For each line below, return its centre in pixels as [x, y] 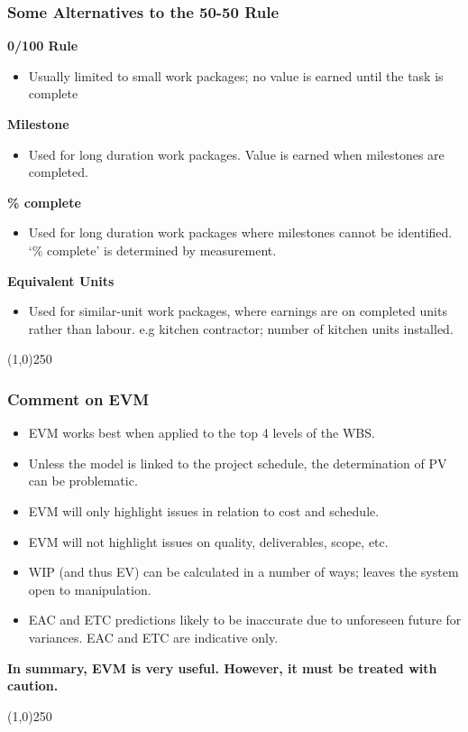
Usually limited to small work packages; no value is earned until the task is [236, 75]
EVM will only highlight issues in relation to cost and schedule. [204, 510]
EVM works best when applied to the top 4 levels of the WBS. [202, 433]
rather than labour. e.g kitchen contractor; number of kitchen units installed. [241, 328]
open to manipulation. [90, 589]
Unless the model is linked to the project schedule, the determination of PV [238, 463]
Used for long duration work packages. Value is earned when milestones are [236, 154]
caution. [33, 686]
